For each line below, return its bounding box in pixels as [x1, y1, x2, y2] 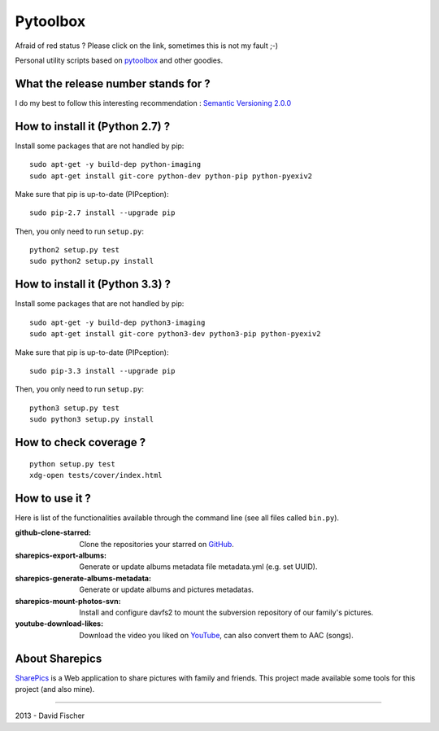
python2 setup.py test [29, 245, 120, 255]
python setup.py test [29, 459, 115, 468]
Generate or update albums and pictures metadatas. [79, 584, 254, 594]
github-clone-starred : [15, 527, 92, 537]
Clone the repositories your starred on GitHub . [79, 539, 235, 549]
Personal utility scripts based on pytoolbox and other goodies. [15, 55, 224, 65]
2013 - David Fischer [15, 711, 85, 720]
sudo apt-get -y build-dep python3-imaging [29, 317, 206, 327]
